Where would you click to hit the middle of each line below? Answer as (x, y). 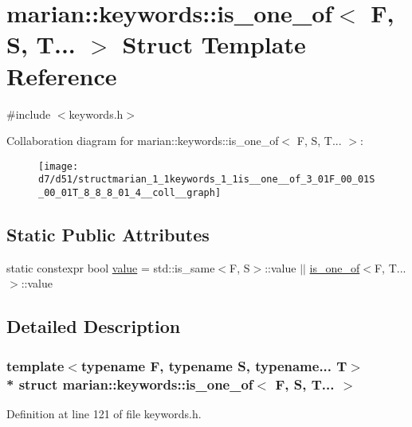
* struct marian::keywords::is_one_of (130, 384)
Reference (62, 75)
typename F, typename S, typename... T (214, 365)
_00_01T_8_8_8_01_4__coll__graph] (130, 193)
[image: (59, 166)
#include (29, 114)
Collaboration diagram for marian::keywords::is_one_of (143, 141)
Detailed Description (94, 326)
